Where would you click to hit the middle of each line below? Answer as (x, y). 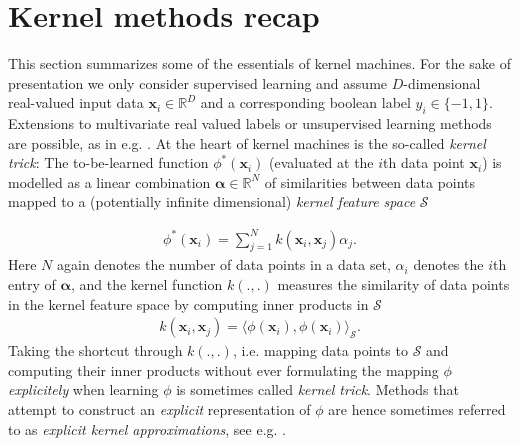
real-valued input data (76, 102)
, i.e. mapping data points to (320, 350)
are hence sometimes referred (417, 409)
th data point (424, 162)
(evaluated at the (321, 162)
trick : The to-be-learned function (108, 162)
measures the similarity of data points (393, 284)
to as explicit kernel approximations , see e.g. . (147, 428)
